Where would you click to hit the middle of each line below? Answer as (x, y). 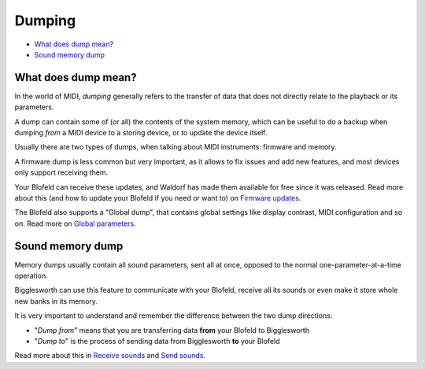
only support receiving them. (61, 172)
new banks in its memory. (56, 301)
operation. (31, 276)
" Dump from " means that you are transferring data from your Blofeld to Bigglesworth (172, 330)
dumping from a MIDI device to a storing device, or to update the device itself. (141, 133)
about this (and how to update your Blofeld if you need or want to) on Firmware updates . (158, 197)
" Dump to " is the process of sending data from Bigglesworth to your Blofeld (157, 341)
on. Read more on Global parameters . (76, 223)
